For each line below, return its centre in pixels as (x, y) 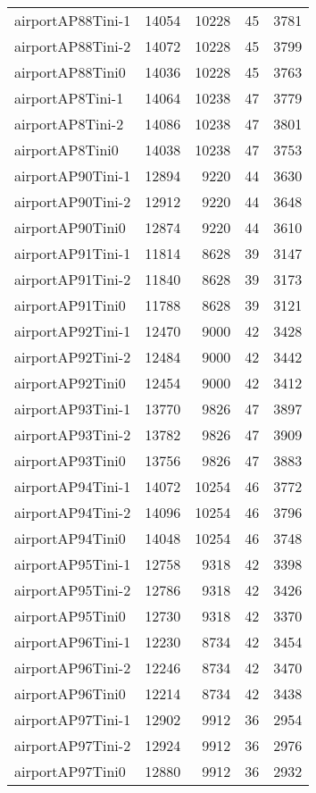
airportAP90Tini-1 (73, 175)
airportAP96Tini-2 (73, 668)
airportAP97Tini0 (70, 771)
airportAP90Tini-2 (73, 201)
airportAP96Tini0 (70, 693)
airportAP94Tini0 (70, 538)
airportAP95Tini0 (70, 616)
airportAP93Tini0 (70, 460)
